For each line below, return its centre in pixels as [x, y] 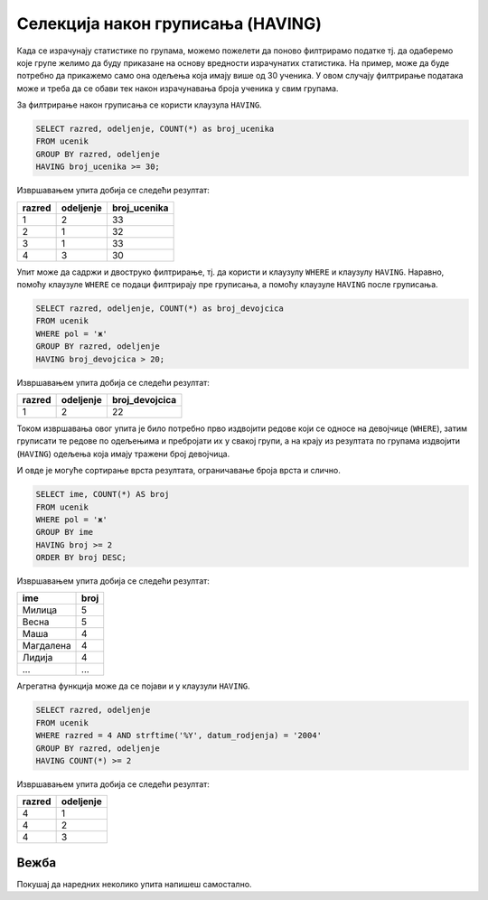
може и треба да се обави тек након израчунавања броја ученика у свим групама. [178, 88]
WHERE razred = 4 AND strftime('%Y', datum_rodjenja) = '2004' [179, 736]
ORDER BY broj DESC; [81, 558]
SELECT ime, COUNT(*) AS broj [103, 494]
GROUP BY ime [65, 532]
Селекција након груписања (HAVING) [169, 23]
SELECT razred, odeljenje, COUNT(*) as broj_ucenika [155, 129]
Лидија [38, 658]
